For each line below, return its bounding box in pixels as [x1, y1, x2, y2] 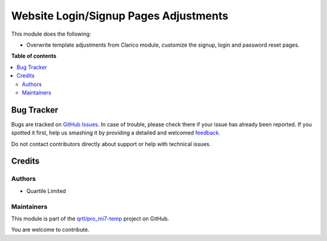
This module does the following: [11, 30, 91, 38]
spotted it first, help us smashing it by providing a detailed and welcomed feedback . [11, 129, 221, 136]
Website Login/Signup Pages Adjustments [11, 9, 228, 22]
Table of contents [11, 52, 57, 60]
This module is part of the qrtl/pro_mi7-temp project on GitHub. [11, 215, 170, 222]
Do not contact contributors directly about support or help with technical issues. [11, 140, 211, 148]
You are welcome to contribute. [11, 226, 90, 233]
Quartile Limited [26, 187, 66, 194]
